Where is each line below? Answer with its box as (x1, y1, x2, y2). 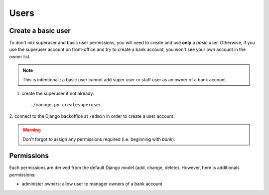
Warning (22, 127, 41, 133)
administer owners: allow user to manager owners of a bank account (21, 181, 163, 187)
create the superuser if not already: (21, 90, 95, 97)
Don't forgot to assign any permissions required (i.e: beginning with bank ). (22, 136, 175, 142)
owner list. (9, 53, 31, 59)
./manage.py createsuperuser (30, 102, 102, 108)
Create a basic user (9, 26, 71, 35)
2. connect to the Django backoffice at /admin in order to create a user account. (9, 113, 175, 119)
